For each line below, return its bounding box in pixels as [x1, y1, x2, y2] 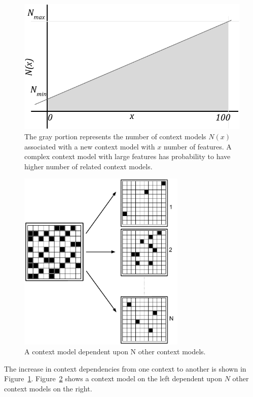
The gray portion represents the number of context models [24, 131, 206, 142]
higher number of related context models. [24, 161, 153, 171]
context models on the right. [4, 383, 92, 394]
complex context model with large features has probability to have [24, 151, 231, 162]
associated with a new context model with [24, 141, 155, 151]
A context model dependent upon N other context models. [24, 346, 206, 357]
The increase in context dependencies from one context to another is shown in [4, 363, 246, 374]
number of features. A [163, 141, 232, 151]
